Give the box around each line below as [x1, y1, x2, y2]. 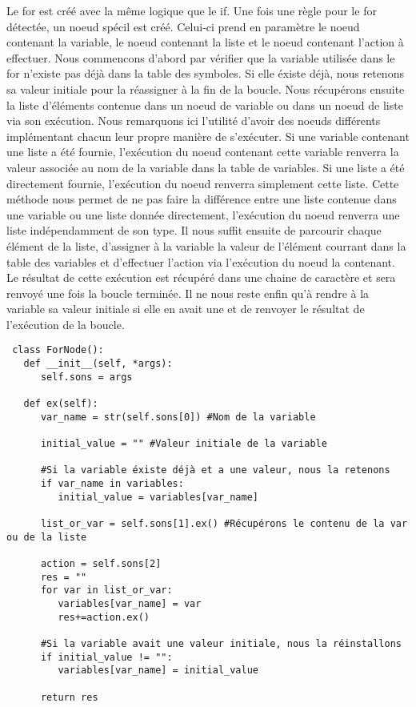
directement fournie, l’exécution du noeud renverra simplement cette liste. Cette [6, 175, 399, 191]
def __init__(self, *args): [23, 358, 173, 370]
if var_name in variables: [40, 478, 184, 490]
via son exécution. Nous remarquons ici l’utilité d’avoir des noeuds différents [6, 112, 381, 129]
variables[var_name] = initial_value [58, 665, 258, 677]
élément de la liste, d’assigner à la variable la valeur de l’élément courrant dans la [6, 237, 406, 254]
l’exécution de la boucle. [6, 315, 125, 332]
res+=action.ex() [58, 611, 150, 623]
